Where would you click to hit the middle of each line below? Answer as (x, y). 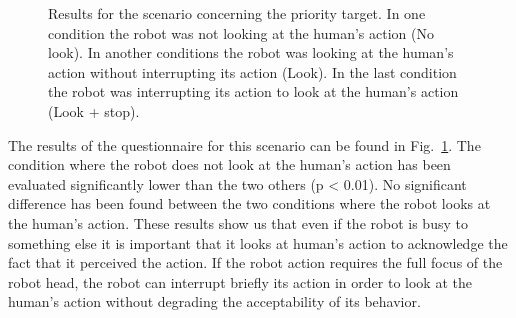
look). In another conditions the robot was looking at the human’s (251, 52)
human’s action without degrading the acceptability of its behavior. (214, 301)
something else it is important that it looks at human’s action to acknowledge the (258, 242)
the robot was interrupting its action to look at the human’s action (253, 91)
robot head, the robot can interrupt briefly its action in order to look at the (240, 281)
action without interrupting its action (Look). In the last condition (252, 71)
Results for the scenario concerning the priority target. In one (237, 13)
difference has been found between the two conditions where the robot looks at (249, 203)
